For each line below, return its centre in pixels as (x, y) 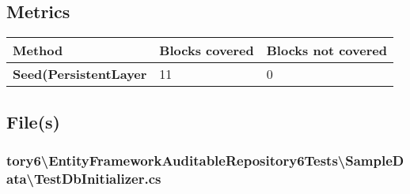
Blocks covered (207, 50)
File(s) (33, 121)
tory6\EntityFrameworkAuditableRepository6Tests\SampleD (205, 160)
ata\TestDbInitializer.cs (84, 178)
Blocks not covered (326, 50)
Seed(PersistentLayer (80, 74)
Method (38, 50)
